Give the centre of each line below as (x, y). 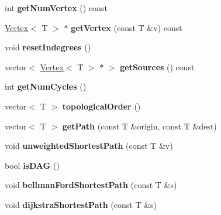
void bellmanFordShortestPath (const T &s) (91, 185)
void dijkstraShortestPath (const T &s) (81, 204)
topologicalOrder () (101, 106)
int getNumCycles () (46, 86)
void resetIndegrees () (48, 47)
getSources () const (157, 66)
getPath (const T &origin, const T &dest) (139, 126)
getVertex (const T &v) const (127, 27)
